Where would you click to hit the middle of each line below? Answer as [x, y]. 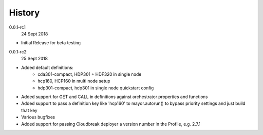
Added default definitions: [47, 67]
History [24, 13]
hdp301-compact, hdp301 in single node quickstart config [96, 88]
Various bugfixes [38, 117]
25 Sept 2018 [35, 59]
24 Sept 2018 [35, 34]
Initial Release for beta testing [51, 43]
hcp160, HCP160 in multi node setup [74, 81]
